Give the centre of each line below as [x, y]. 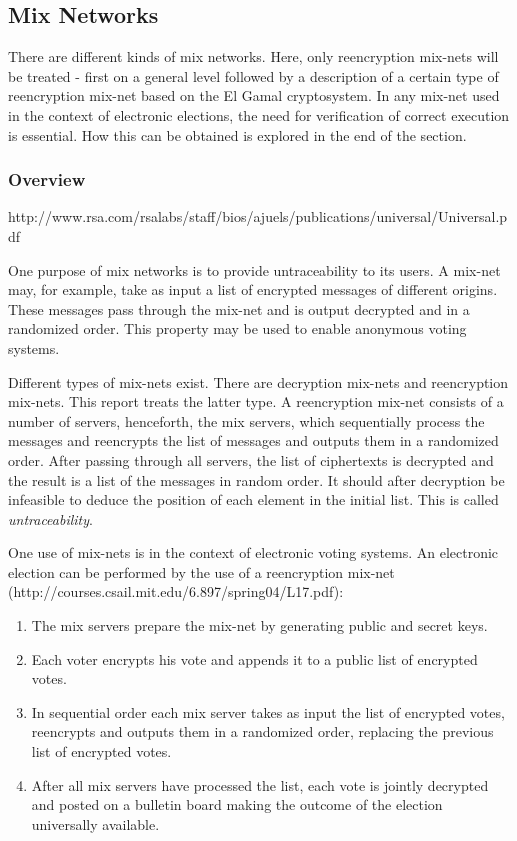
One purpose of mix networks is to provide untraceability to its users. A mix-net [254, 269]
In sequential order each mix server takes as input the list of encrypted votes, [268, 711]
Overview [47, 179]
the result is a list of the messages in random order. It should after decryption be [256, 479]
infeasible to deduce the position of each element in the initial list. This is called [253, 499]
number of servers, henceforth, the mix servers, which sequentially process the [246, 420]
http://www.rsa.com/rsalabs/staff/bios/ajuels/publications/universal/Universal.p [258, 216]
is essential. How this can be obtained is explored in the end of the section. [237, 134]
